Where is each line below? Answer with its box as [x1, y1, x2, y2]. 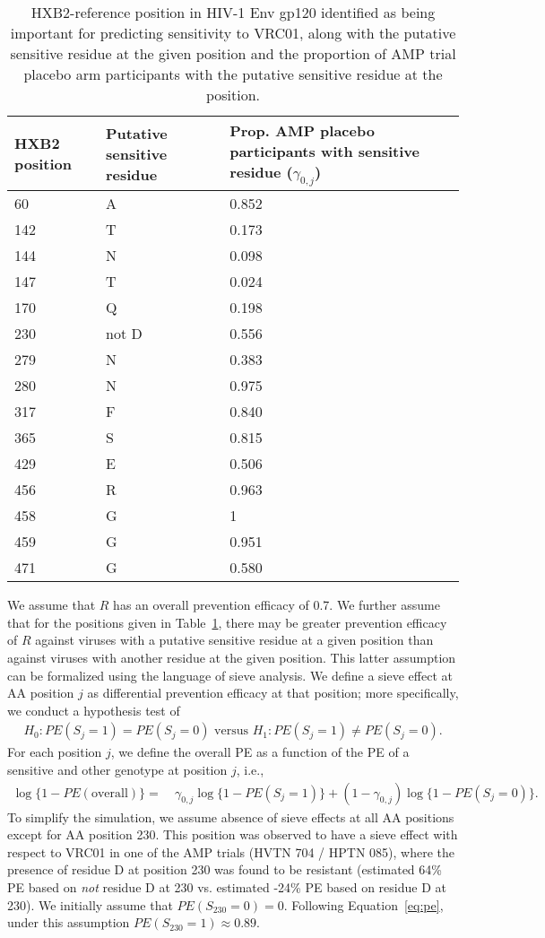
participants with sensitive [229, 141, 420, 161]
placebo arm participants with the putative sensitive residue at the [23, 64, 443, 84]
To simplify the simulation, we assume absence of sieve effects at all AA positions [7, 807, 454, 826]
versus [214, 725, 248, 738]
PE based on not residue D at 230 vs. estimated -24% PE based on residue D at [7, 877, 446, 896]
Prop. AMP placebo [229, 120, 375, 141]
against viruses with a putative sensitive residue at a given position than [35, 630, 434, 649]
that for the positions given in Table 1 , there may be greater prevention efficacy [7, 612, 447, 631]
